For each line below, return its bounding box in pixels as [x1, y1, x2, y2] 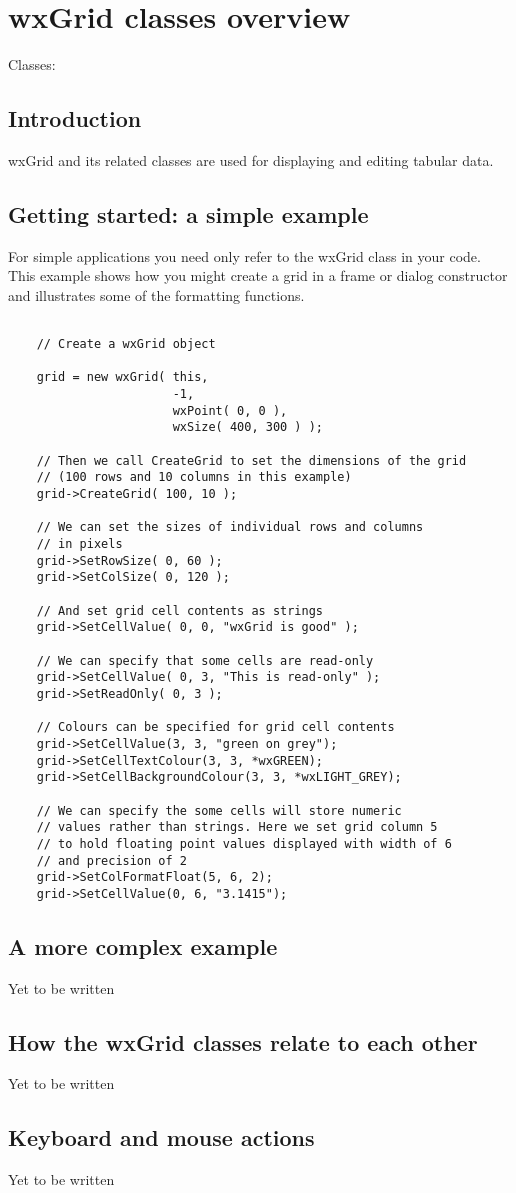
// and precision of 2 [36, 853, 187, 868]
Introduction [8, 103, 142, 134]
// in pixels [36, 537, 123, 552]
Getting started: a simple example [8, 198, 369, 229]
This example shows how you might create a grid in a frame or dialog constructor [8, 265, 508, 286]
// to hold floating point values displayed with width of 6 [36, 836, 452, 851]
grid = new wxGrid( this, [36, 370, 209, 385]
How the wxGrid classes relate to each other [8, 1026, 478, 1057]
